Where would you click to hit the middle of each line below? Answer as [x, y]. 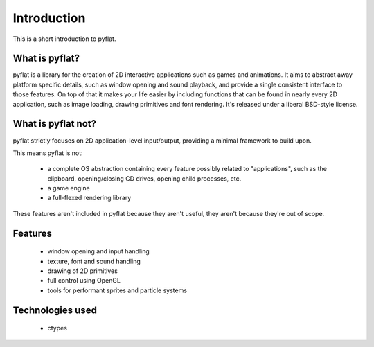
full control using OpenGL [84, 281]
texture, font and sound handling [94, 261]
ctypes [57, 328]
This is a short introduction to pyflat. [64, 39]
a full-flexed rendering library [89, 198]
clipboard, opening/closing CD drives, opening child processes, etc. [144, 178]
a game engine [69, 188]
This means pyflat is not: [48, 153]
